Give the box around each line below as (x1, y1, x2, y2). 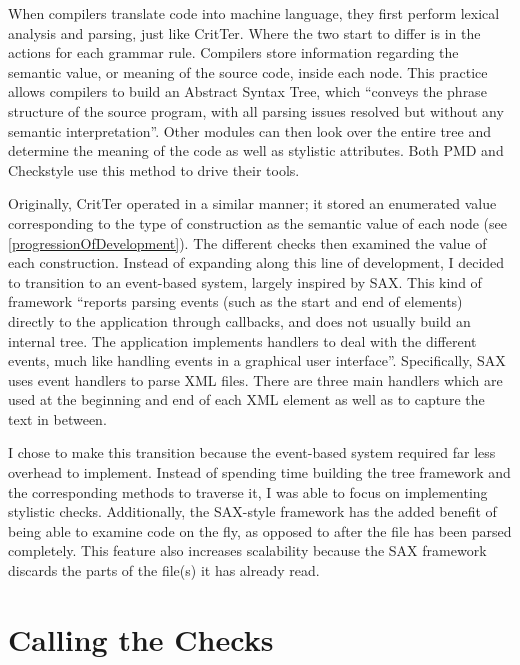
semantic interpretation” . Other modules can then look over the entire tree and (8, 120, 491, 141)
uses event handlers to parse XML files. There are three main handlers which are (8, 369, 503, 390)
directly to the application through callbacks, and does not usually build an (8, 310, 471, 331)
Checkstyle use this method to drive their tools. (8, 159, 300, 180)
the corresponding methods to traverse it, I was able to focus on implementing (8, 481, 488, 502)
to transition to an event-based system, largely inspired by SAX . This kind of (8, 271, 482, 292)
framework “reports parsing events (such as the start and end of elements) (8, 291, 463, 312)
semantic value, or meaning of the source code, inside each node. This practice (8, 61, 488, 82)
